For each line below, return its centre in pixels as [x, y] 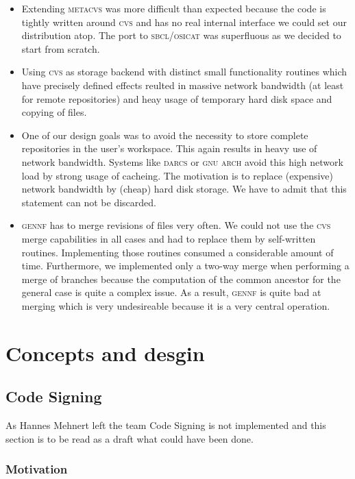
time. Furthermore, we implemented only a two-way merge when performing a [185, 266]
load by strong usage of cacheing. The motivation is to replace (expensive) [177, 175]
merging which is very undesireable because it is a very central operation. [176, 305]
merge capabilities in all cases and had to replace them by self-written [169, 238]
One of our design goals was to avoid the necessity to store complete [165, 135]
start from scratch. [61, 48]
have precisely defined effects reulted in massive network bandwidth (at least [183, 85]
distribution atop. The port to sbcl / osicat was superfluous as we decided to [181, 35]
